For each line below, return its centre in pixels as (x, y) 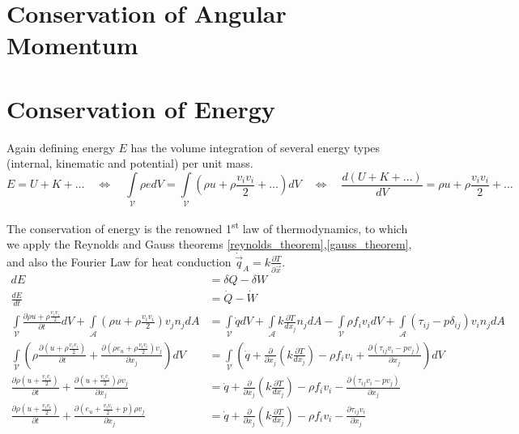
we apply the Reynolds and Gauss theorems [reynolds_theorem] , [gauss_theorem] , (209, 243)
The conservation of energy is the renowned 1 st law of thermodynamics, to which (207, 227)
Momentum (72, 45)
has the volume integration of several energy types (255, 147)
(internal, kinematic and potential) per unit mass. (130, 163)
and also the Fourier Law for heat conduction (119, 261)
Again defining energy (61, 147)
